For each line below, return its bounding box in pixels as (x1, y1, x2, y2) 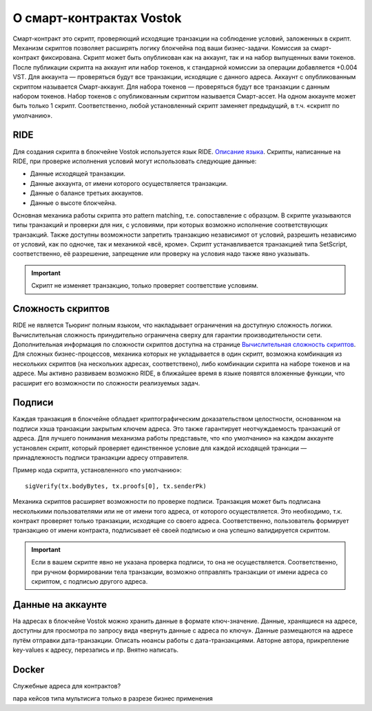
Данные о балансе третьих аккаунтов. (30, 189, 144, 198)
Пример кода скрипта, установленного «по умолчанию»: (12, 466, 182, 474)
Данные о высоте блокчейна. (30, 198, 117, 206)
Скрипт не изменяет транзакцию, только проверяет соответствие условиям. (31, 282, 258, 290)
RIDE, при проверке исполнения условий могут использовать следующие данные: (12, 157, 257, 165)
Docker (12, 664, 45, 675)
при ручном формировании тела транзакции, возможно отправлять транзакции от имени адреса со (31, 568, 328, 576)
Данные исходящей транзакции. (30, 169, 125, 178)
